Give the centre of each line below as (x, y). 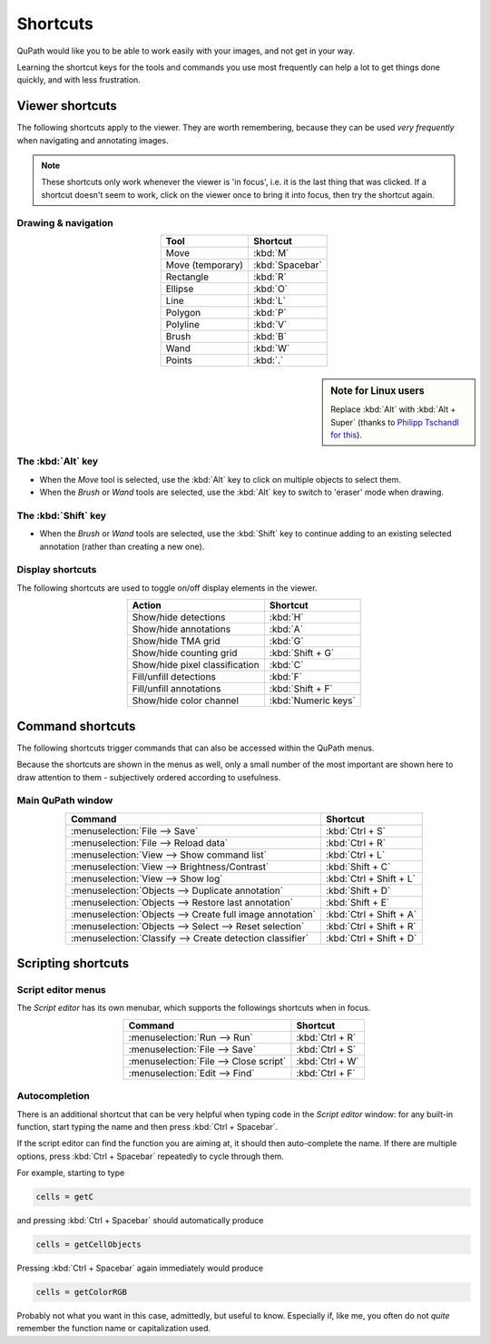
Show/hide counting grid (185, 653)
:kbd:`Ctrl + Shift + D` (371, 937)
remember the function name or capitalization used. (114, 1329)
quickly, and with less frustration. (78, 80)
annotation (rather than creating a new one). (122, 546)
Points (179, 360)
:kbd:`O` (270, 289)
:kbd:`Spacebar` (287, 265)
